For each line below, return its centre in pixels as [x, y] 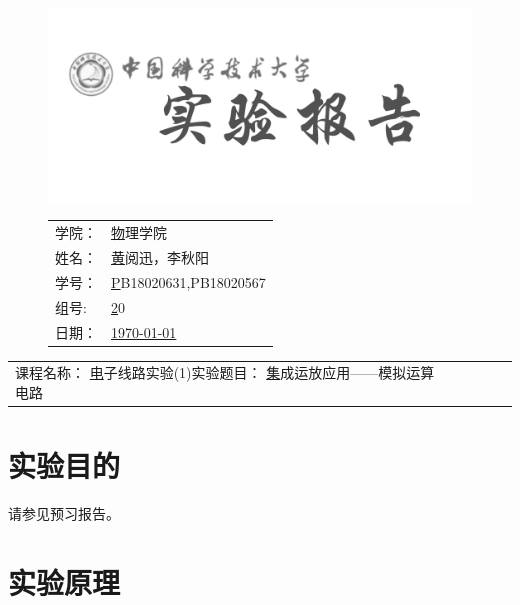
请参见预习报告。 [64, 513]
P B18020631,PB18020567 [188, 281]
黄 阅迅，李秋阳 [160, 256]
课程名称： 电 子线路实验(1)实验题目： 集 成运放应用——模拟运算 [225, 372]
